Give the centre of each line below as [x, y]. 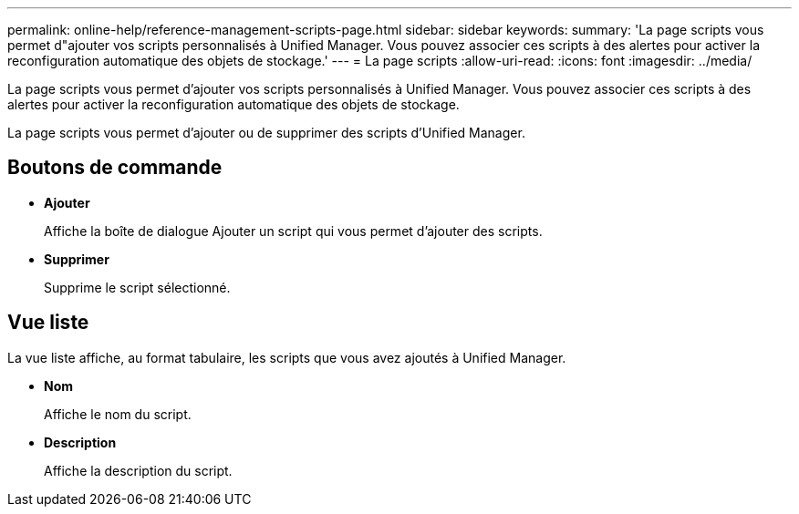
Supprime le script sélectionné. [137, 287]
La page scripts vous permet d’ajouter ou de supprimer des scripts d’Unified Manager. [266, 133]
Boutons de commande [115, 168]
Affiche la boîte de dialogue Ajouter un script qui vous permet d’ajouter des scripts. [293, 231]
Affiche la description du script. [138, 470]
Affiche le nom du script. [118, 414]
